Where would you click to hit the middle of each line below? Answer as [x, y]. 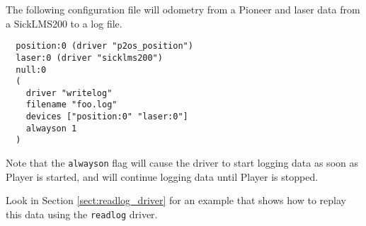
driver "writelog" [69, 93]
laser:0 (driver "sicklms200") [89, 58]
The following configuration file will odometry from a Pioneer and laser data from [183, 9]
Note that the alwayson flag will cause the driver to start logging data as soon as [182, 163]
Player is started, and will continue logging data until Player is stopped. [162, 176]
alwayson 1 [51, 128]
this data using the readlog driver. [82, 214]
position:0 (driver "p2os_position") [104, 46]
